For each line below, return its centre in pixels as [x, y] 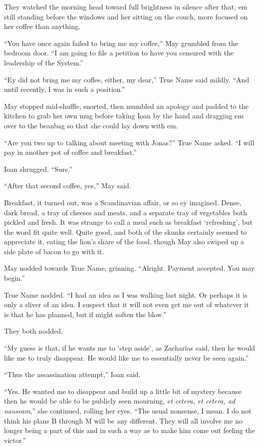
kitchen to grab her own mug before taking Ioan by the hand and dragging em [124, 116]
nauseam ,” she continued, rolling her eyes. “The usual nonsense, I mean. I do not [128, 411]
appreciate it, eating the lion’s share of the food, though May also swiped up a [124, 241]
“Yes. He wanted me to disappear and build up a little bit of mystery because [123, 391]
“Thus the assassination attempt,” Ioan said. [72, 374]
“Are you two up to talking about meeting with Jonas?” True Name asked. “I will [129, 142]
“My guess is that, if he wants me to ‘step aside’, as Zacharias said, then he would [130, 348]
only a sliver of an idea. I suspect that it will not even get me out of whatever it [127, 304]
